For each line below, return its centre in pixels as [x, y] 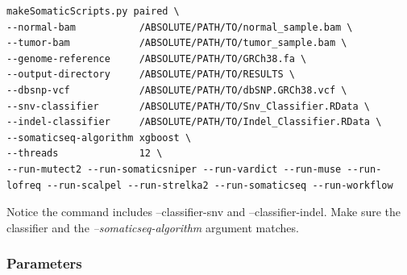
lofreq [24, 185]
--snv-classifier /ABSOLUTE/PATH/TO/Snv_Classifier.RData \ [189, 106]
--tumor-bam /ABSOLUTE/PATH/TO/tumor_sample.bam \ [177, 43]
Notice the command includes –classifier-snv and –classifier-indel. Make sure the [204, 212]
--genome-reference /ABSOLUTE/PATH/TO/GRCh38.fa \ [157, 58]
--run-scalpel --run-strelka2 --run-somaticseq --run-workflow [220, 185]
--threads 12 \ [85, 154]
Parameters [44, 263]
